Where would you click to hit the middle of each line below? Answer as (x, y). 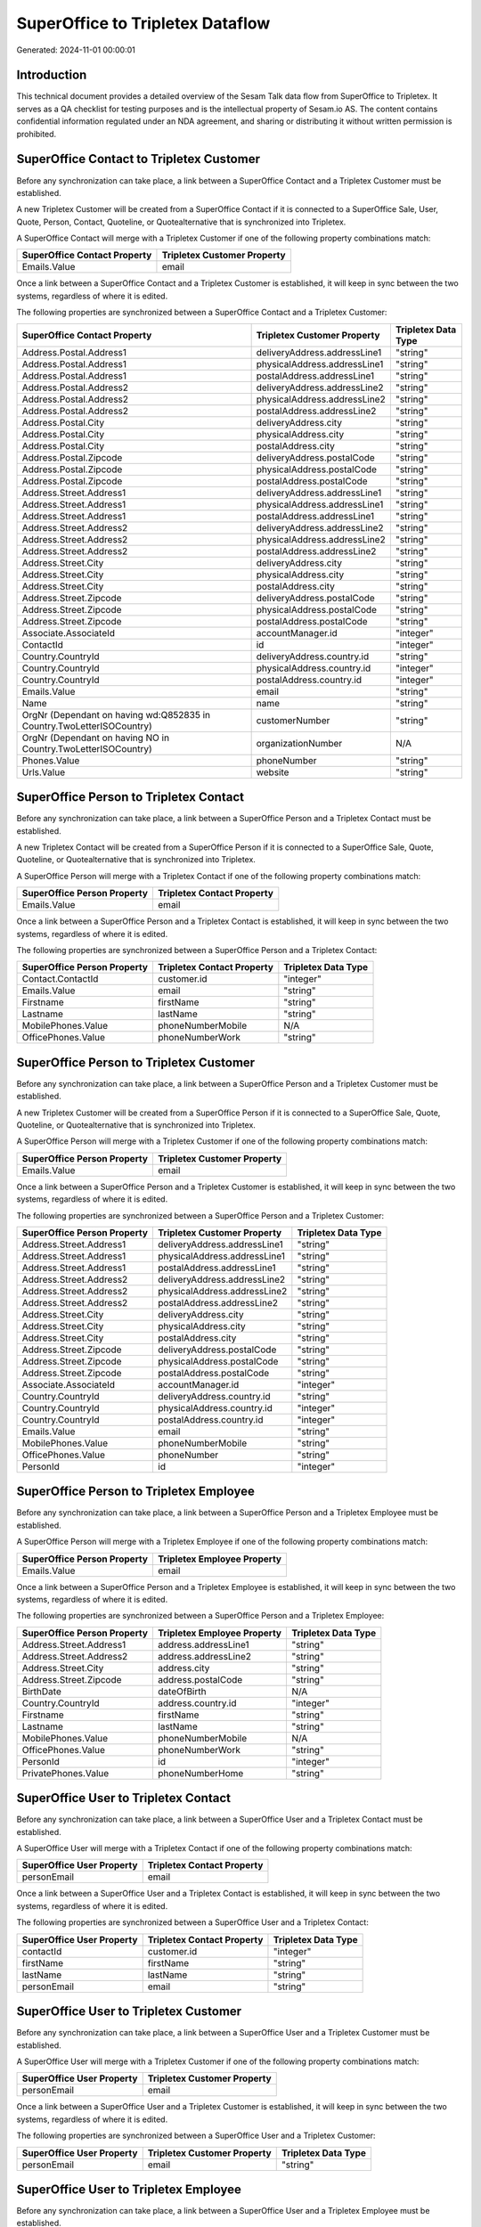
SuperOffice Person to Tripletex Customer (136, 1062)
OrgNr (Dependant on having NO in (95, 738)
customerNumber (293, 720)
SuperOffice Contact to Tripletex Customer (138, 159)
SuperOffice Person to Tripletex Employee (136, 1492)
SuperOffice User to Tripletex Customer (129, 2012)
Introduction (52, 75)
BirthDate (41, 1691)
